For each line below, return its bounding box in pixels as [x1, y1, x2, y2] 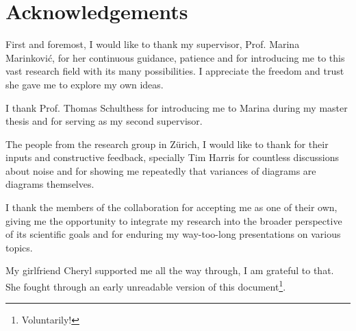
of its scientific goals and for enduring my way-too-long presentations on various [5, 227, 341, 241]
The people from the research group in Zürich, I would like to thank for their [5, 136, 329, 151]
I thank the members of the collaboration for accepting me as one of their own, [5, 200, 338, 214]
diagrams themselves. [5, 177, 94, 191]
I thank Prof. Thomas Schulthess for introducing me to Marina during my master [5, 100, 348, 114]
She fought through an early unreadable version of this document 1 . [5, 278, 286, 293]
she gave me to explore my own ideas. [5, 77, 164, 91]
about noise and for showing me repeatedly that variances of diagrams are [5, 163, 316, 177]
